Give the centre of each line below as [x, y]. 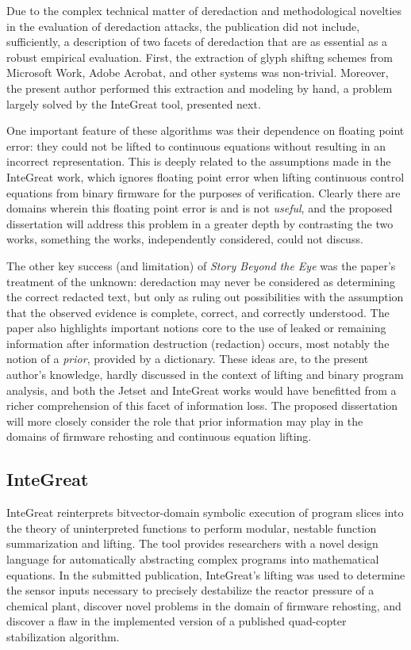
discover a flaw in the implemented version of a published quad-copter [177, 621]
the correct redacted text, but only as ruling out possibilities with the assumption [205, 297]
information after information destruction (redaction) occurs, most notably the [198, 343]
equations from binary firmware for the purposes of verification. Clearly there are [204, 192]
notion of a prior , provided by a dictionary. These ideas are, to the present [188, 359]
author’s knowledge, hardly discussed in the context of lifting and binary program [205, 375]
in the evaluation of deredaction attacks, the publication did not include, [183, 26]
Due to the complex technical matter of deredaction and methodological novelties [204, 10]
